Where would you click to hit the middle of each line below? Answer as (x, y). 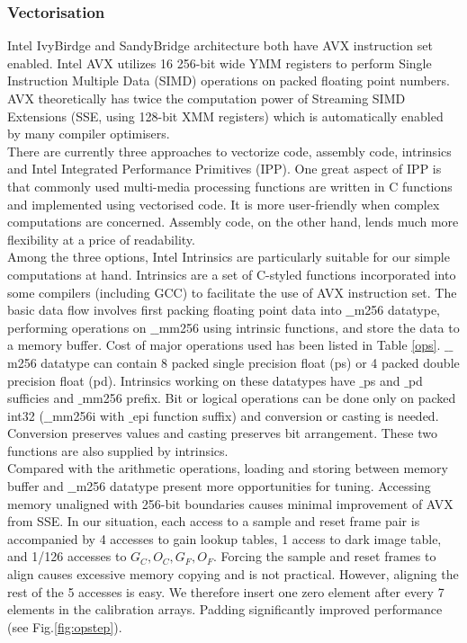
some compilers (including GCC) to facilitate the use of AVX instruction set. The (232, 292)
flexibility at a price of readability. (101, 239)
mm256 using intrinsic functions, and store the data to (309, 327)
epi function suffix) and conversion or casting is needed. (286, 415)
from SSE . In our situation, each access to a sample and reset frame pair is (214, 521)
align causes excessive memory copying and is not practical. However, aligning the (233, 574)
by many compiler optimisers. (89, 134)
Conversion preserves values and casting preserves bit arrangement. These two (222, 433)
